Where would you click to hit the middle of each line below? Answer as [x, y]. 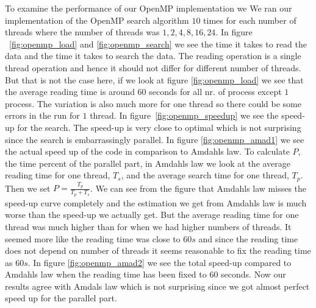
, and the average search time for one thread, [205, 175]
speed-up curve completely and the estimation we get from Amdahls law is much [156, 202]
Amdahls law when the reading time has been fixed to [106, 274]
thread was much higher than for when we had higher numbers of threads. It [148, 226]
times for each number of [250, 20]
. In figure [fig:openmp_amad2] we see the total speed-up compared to [160, 262]
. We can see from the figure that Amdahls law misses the [199, 188]
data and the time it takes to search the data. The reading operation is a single [153, 56]
